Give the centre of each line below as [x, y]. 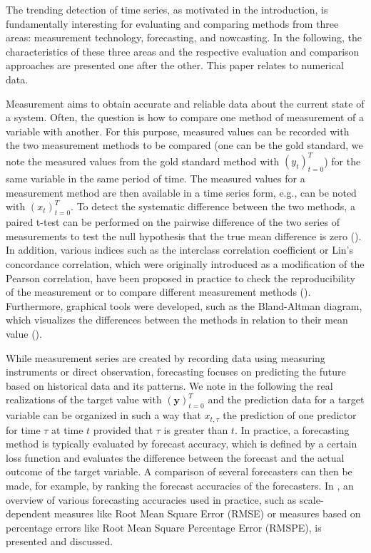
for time [23, 429]
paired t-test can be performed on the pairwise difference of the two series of [173, 222]
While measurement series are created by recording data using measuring [166, 357]
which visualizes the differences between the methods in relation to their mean [177, 320]
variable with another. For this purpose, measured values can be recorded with [178, 131]
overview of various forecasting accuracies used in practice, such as [151, 499]
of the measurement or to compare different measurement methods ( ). [158, 292]
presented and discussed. [60, 541]
